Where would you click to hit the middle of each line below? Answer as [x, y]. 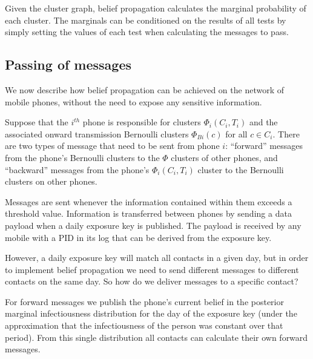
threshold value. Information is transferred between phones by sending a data [148, 213]
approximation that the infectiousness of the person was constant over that [144, 325]
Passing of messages [68, 64]
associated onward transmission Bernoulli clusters [97, 133]
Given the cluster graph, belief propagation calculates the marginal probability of [156, 8]
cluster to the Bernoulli [241, 169]
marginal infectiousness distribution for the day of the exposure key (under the [151, 313]
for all [236, 133]
